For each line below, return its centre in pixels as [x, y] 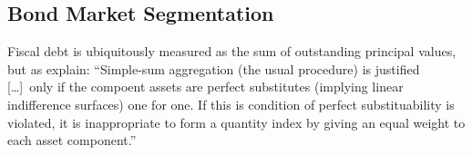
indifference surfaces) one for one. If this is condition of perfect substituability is [231, 104]
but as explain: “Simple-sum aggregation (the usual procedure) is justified [214, 68]
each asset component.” [72, 140]
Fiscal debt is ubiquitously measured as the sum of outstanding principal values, [232, 51]
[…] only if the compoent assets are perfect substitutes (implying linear [205, 87]
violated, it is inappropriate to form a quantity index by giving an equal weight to [236, 122]
